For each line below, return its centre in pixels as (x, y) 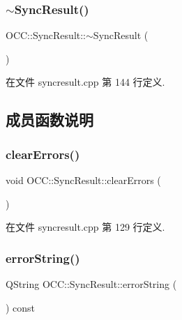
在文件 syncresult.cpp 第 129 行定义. (85, 227)
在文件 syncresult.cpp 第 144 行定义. (85, 82)
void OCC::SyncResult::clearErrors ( (83, 180)
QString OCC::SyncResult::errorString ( (91, 284)
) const (21, 307)
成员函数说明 (50, 120)
